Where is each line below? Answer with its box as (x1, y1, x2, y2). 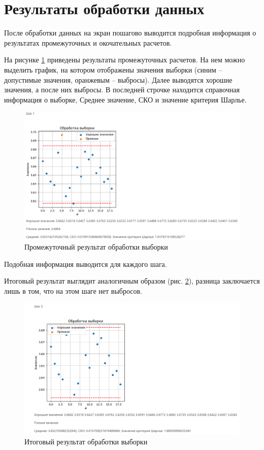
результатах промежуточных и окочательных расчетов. (4, 37, 172, 48)
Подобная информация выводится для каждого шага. (4, 258, 167, 269)
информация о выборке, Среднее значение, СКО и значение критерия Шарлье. (4, 94, 247, 105)
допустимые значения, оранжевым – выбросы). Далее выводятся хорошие (4, 74, 233, 85)
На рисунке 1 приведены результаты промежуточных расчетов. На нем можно (4, 54, 245, 65)
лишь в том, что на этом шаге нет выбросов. (4, 285, 142, 296)
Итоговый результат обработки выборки (24, 436, 148, 446)
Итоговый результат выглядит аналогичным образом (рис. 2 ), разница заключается (4, 275, 260, 286)
